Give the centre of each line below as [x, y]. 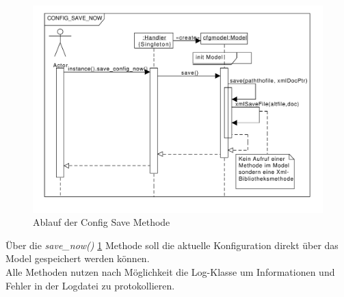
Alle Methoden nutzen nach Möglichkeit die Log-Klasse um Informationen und [170, 272]
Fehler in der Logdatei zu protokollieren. [90, 285]
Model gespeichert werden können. [78, 258]
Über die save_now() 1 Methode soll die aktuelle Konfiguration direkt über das [172, 245]
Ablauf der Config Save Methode [102, 222]
